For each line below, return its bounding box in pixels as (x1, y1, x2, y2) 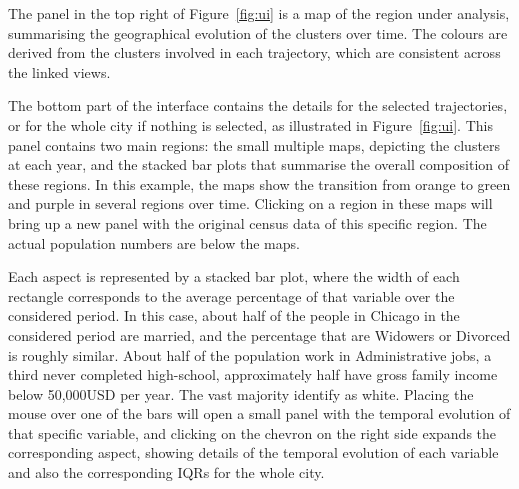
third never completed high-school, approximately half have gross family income (8, 364, 498, 385)
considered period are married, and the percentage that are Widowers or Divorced (8, 324, 511, 345)
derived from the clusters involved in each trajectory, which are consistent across (8, 42, 501, 63)
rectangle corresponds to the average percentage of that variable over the (8, 285, 455, 306)
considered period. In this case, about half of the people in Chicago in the (8, 305, 460, 326)
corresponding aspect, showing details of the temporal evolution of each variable (8, 442, 499, 463)
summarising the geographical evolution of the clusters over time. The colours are (8, 22, 508, 43)
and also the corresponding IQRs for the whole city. (8, 462, 325, 483)
